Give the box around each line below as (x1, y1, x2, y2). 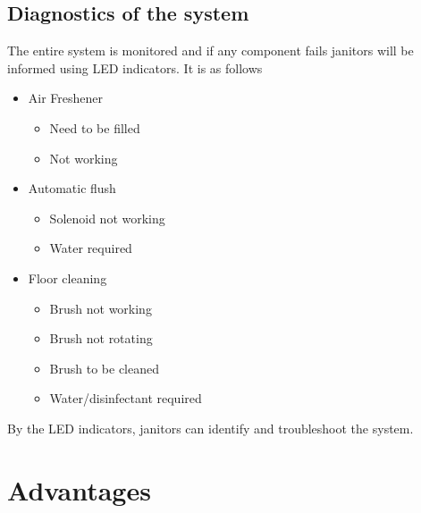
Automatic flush (28, 179, 116, 198)
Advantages (7, 471, 151, 508)
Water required (49, 239, 132, 257)
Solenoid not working (49, 208, 165, 227)
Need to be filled (49, 118, 140, 137)
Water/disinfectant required (49, 389, 202, 408)
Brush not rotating (49, 329, 153, 348)
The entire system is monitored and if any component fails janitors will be (7, 41, 414, 60)
